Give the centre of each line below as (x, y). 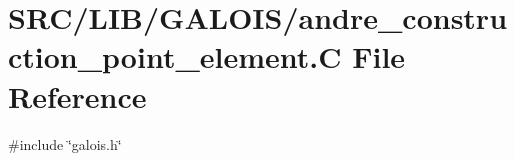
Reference (77, 95)
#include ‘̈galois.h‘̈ (65, 143)
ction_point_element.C (175, 56)
